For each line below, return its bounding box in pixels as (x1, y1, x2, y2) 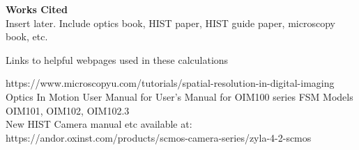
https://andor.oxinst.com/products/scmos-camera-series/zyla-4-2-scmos (6, 130, 312, 144)
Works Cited (6, 2, 68, 16)
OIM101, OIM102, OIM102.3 (6, 103, 130, 117)
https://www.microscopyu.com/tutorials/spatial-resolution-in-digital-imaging (6, 76, 335, 90)
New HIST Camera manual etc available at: (6, 117, 192, 131)
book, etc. (6, 29, 48, 44)
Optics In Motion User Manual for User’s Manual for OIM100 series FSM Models (6, 89, 353, 103)
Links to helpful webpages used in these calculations (6, 52, 229, 67)
